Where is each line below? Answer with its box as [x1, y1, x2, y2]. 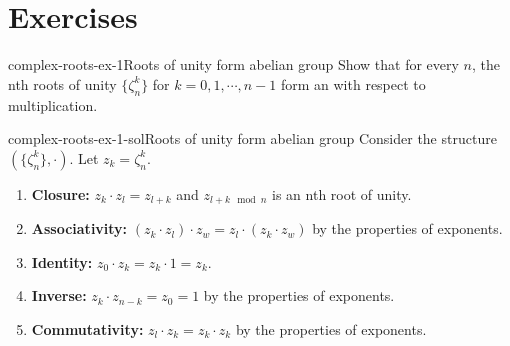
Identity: [31, 251, 93, 272]
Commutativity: [31, 318, 144, 339]
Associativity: [31, 218, 128, 239]
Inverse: [31, 285, 87, 306]
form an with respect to [280, 73, 426, 94]
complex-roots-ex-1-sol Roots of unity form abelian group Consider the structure [8, 128, 497, 149]
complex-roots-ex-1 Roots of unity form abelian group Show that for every [8, 54, 459, 75]
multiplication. [8, 94, 98, 115]
